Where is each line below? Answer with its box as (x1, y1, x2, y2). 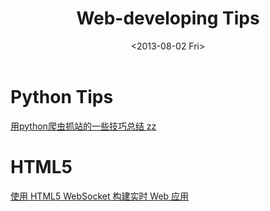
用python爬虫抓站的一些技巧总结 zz (10, 120, 157, 132)
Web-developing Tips (76, 7, 260, 30)
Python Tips (10, 85, 114, 108)
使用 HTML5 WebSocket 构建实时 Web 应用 (10, 190, 190, 202)
